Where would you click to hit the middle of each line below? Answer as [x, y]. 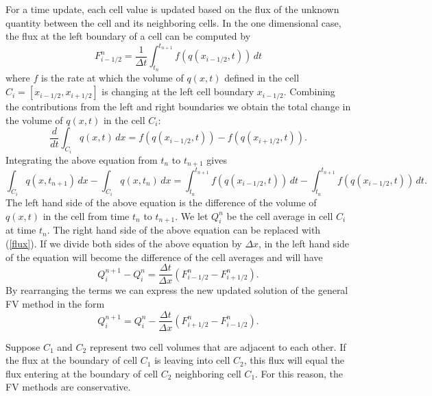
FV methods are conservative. [68, 387]
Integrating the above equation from [82, 159]
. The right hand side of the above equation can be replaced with [184, 230]
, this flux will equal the [294, 360]
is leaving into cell [192, 360]
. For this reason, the [299, 373]
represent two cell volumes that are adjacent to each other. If [218, 346]
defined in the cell [262, 78]
